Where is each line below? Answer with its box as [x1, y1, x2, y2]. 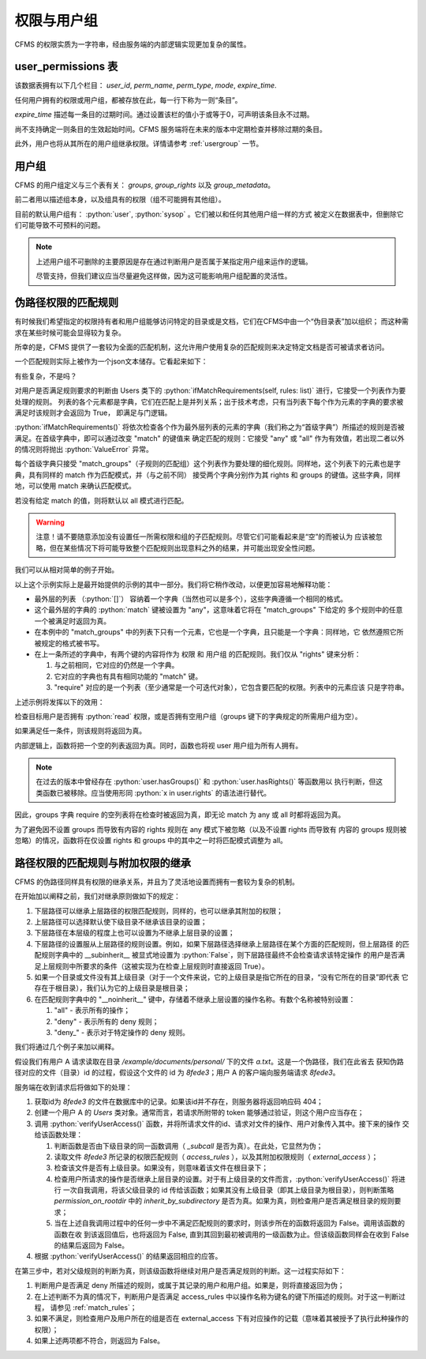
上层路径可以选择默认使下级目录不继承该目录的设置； [34, 917, 207, 927]
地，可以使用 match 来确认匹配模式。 [14, 481, 136, 491]
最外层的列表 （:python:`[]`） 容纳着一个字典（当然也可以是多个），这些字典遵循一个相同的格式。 [34, 593, 348, 604]
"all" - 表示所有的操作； [54, 1006, 130, 1015]
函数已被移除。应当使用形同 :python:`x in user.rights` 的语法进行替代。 [42, 788, 271, 797]
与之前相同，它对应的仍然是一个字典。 [54, 661, 179, 670]
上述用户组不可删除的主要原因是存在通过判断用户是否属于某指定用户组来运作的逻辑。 [35, 257, 312, 266]
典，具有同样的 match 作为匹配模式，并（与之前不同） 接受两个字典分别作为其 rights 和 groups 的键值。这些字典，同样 [14, 470, 402, 480]
